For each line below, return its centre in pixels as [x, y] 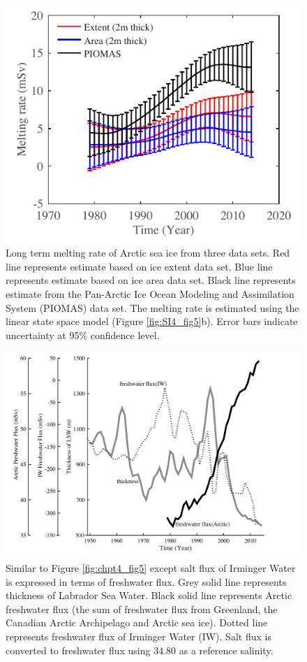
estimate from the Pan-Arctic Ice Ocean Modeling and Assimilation [150, 293]
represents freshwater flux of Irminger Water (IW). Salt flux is [138, 636]
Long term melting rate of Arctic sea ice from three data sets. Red [148, 253]
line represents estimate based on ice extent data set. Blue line [139, 266]
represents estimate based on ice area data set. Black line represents [151, 280]
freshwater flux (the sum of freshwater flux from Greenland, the [142, 609]
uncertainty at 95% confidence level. [83, 334]
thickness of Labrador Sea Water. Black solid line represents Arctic [149, 595]
